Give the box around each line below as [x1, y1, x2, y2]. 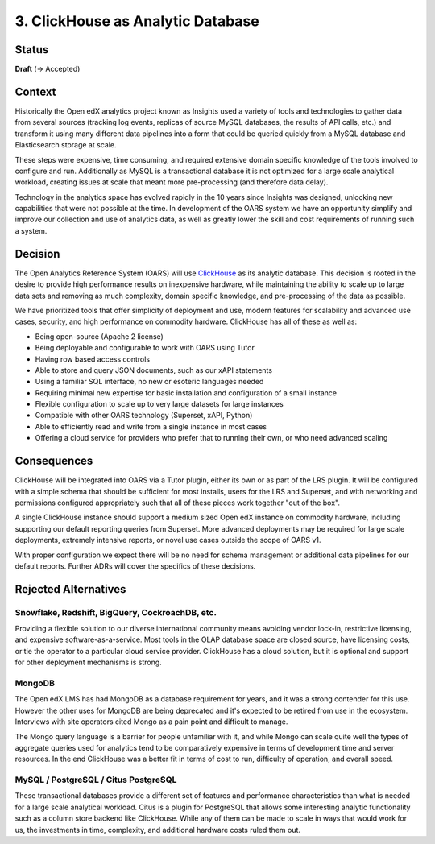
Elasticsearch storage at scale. [14, 140, 117, 150]
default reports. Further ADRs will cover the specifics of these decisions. [14, 561, 256, 571]
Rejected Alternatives [14, 582, 126, 596]
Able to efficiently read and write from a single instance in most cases [35, 421, 267, 431]
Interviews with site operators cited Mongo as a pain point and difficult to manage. [14, 717, 288, 726]
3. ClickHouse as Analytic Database [14, 12, 259, 30]
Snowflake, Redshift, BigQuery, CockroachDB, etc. [14, 606, 217, 618]
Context [14, 85, 56, 98]
